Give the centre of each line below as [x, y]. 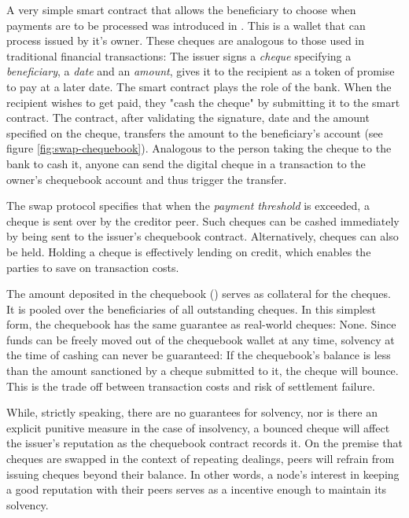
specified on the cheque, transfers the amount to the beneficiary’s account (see [195, 132]
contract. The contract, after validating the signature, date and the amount [188, 118]
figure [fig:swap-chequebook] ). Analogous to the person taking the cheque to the [199, 148]
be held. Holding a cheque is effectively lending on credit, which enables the [189, 251]
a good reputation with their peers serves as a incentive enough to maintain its [197, 489]
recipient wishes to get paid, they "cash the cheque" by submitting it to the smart [203, 102]
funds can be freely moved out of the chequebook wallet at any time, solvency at [201, 339]
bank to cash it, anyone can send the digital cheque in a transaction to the [186, 163]
